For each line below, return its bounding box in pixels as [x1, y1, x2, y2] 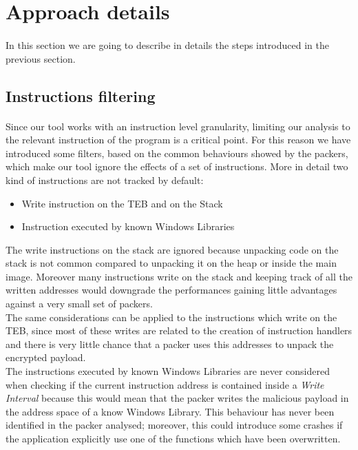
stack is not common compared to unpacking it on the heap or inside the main [6, 256, 337, 270]
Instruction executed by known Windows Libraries [21, 219, 235, 234]
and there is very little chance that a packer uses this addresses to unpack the [6, 336, 334, 351]
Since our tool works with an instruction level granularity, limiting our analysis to [6, 119, 350, 133]
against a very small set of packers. [6, 296, 153, 311]
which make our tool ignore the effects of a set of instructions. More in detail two [6, 159, 348, 174]
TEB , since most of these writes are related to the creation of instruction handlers [6, 323, 352, 338]
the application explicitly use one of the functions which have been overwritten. [6, 431, 341, 445]
